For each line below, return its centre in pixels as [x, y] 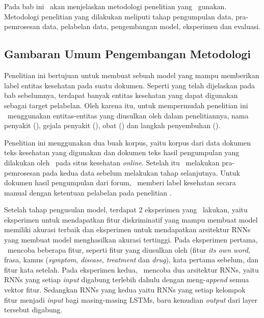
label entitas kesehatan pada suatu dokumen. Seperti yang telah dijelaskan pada [129, 85]
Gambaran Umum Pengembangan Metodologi [128, 54]
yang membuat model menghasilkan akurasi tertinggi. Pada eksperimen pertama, [131, 240]
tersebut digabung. [33, 310]
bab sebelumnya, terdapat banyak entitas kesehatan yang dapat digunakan [121, 95]
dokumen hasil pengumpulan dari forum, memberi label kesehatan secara [120, 182]
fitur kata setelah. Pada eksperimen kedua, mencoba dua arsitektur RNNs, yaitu [131, 269]
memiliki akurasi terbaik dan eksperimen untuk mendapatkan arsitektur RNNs [127, 229]
